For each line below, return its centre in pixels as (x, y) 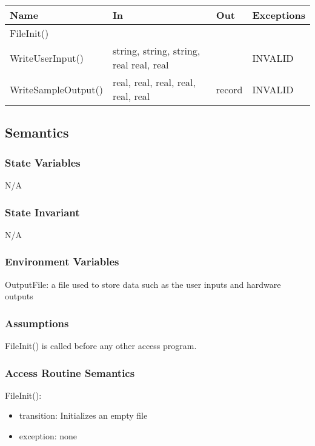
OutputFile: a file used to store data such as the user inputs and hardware (143, 284)
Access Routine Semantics (70, 372)
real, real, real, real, (154, 82)
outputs (19, 296)
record (229, 89)
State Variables (43, 162)
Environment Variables (62, 261)
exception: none (48, 436)
